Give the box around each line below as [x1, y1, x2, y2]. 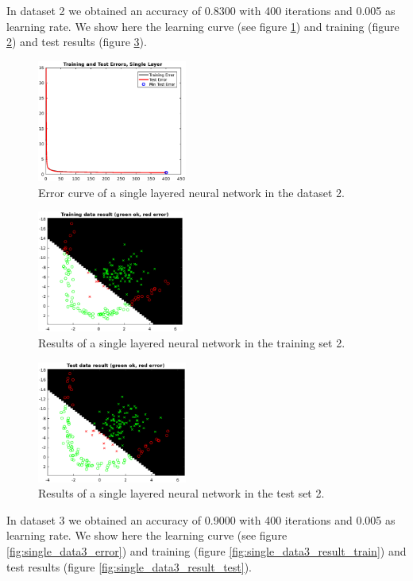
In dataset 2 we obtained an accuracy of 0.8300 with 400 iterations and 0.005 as [6, 2, 396, 18]
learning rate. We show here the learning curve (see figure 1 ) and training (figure [6, 17, 399, 34]
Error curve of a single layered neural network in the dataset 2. [38, 184, 345, 200]
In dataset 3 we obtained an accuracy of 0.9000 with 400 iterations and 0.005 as [6, 511, 396, 528]
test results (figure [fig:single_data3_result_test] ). [6, 558, 252, 575]
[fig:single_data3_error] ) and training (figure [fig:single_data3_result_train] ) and [6, 543, 407, 560]
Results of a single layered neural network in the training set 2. [38, 334, 345, 351]
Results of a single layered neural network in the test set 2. [38, 485, 325, 502]
